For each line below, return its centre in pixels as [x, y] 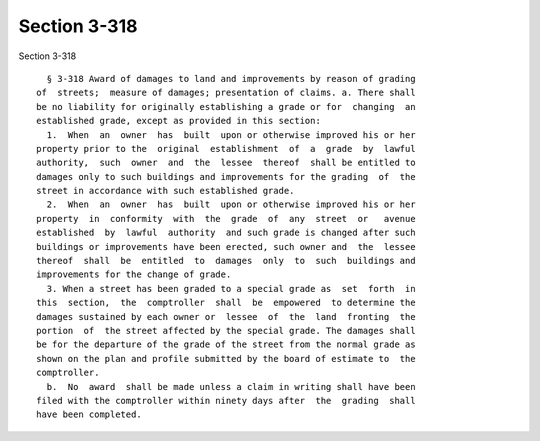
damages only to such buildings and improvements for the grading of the [226, 176]
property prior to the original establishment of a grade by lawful [226, 148]
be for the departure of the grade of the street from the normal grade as [226, 344]
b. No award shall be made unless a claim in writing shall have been [231, 386]
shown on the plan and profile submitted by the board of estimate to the [226, 358]
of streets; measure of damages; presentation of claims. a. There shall [226, 93]
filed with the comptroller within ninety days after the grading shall [226, 400]
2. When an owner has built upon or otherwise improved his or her [231, 204]
